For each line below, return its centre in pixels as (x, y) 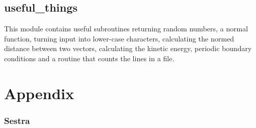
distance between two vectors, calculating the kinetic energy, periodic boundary (128, 48)
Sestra (17, 120)
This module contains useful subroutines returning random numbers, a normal (126, 29)
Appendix (39, 93)
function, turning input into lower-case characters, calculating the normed (119, 38)
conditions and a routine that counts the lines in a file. (89, 58)
